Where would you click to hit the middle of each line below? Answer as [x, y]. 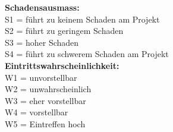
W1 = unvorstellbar [41, 77]
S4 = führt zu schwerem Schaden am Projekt [87, 54]
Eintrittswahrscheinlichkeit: [62, 65]
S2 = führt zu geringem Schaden [64, 31]
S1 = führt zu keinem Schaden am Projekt [82, 19]
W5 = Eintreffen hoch [45, 123]
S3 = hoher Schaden [42, 42]
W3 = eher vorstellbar [45, 100]
